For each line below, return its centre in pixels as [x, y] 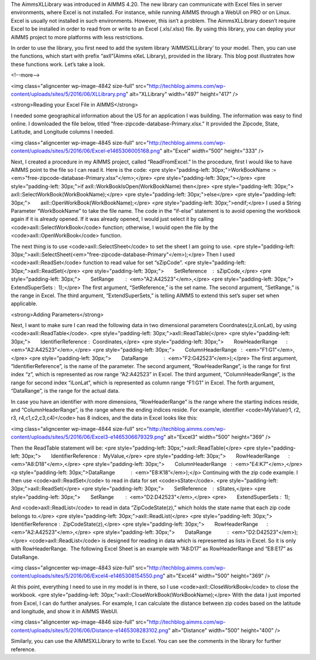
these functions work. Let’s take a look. [58, 64]
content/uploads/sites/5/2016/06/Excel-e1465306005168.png [85, 151]
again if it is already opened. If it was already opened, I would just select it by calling [112, 219]
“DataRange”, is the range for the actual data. [65, 391]
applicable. [24, 304]
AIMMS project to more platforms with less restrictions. [77, 37]
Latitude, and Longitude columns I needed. [62, 132]
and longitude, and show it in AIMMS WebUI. [65, 611]
